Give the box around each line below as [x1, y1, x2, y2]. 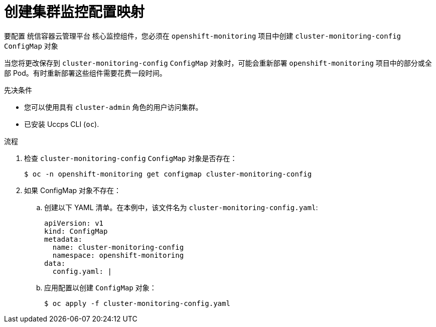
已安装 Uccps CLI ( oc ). [24, 119, 99, 128]
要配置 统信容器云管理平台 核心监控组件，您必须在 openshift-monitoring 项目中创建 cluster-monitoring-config [4, 31, 401, 40]
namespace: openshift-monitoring [52, 251, 184, 259]
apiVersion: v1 [44, 219, 104, 227]
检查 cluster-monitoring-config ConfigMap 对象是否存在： [24, 153, 237, 162]
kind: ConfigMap [44, 227, 108, 235]
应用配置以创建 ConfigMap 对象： [44, 283, 157, 292]
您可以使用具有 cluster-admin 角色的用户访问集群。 [24, 102, 203, 111]
